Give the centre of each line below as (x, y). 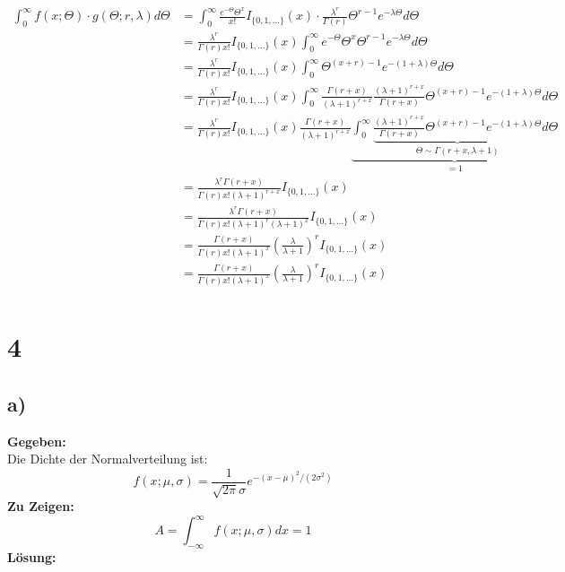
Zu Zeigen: (41, 506)
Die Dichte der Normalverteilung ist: (108, 459)
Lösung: (32, 557)
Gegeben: (37, 441)
